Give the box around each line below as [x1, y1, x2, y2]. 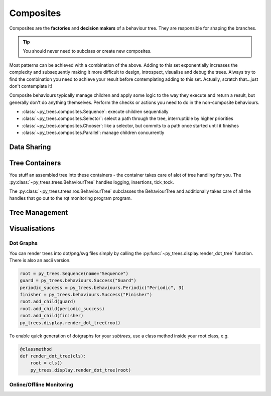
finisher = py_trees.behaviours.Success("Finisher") [20, 292, 153, 298]
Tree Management [9, 208, 68, 217]
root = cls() [30, 360, 63, 366]
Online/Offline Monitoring [9, 381, 73, 388]
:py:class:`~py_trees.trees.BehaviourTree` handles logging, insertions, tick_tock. [9, 179, 174, 185]
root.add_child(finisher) [20, 313, 84, 319]
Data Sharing [9, 143, 51, 152]
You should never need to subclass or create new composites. [23, 48, 152, 54]
